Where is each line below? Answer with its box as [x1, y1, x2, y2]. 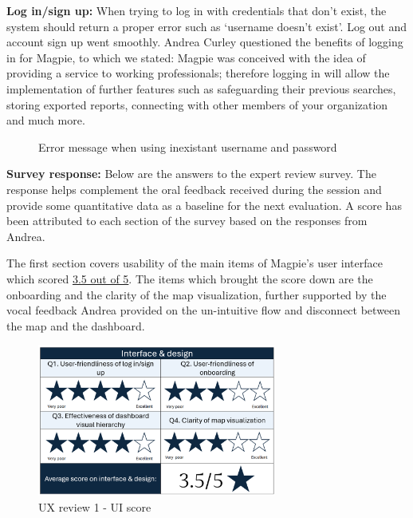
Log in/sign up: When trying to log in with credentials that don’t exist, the [6, 2, 387, 18]
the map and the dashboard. [6, 317, 145, 334]
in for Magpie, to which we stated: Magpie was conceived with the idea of [6, 49, 366, 65]
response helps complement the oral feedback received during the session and [6, 180, 382, 197]
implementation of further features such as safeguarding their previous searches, [6, 80, 396, 97]
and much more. [6, 112, 85, 129]
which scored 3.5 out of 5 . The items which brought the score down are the [6, 270, 373, 287]
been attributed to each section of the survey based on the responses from [6, 212, 368, 229]
